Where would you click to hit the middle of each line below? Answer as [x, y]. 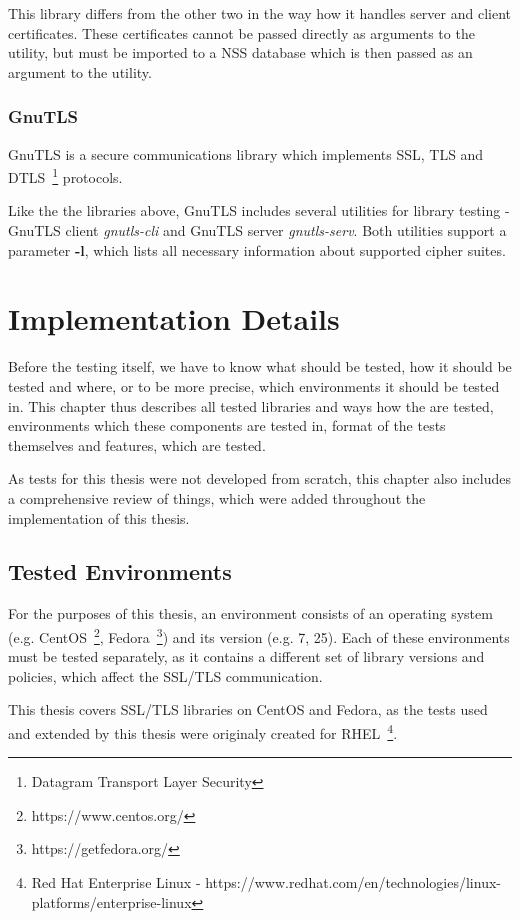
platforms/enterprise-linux [111, 901]
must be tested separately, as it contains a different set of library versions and [246, 656]
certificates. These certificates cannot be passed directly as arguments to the [241, 32]
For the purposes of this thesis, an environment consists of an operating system [250, 613]
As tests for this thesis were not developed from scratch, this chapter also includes [259, 478]
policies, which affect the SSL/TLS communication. [165, 675]
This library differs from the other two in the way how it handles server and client [260, 13]
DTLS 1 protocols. [65, 175]
